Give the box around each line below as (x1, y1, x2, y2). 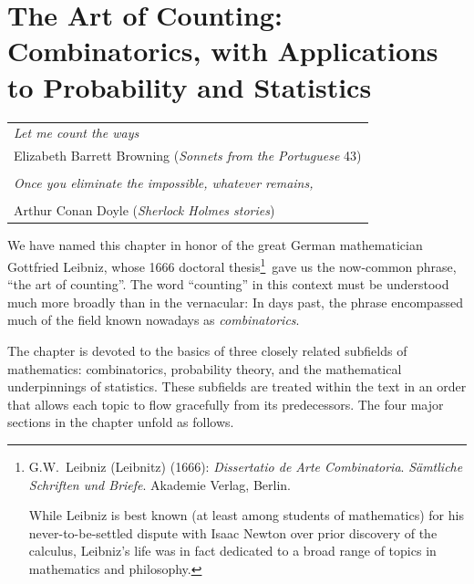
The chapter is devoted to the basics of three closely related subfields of (7, 341, 407, 360)
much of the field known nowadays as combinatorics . (7, 310, 300, 329)
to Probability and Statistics (7, 68, 372, 105)
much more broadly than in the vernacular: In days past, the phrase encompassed (7, 292, 463, 311)
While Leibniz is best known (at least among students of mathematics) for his (28, 506, 464, 525)
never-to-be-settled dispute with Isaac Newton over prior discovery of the (28, 523, 438, 542)
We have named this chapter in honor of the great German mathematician (7, 235, 423, 255)
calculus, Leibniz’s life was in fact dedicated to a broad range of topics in (28, 541, 437, 560)
